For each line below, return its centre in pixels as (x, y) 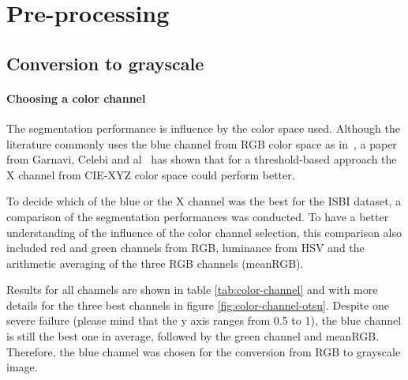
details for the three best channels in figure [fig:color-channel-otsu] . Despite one (198, 305)
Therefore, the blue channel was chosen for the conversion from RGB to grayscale (204, 351)
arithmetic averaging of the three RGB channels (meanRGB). (155, 263)
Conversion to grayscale (105, 63)
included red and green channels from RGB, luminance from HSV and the (185, 248)
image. (22, 367)
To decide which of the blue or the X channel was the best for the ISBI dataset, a (204, 201)
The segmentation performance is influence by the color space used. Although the (203, 128)
